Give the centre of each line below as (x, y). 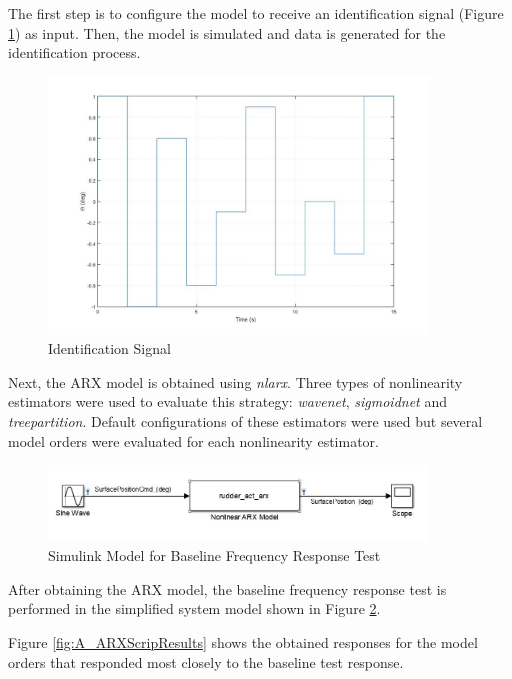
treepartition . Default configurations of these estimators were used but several (245, 421)
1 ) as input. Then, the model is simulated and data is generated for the (227, 32)
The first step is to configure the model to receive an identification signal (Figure (256, 13)
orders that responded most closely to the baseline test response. (206, 661)
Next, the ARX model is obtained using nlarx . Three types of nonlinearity (235, 381)
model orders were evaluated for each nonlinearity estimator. (193, 440)
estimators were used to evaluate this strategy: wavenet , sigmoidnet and (227, 401)
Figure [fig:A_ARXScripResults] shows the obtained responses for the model (243, 641)
